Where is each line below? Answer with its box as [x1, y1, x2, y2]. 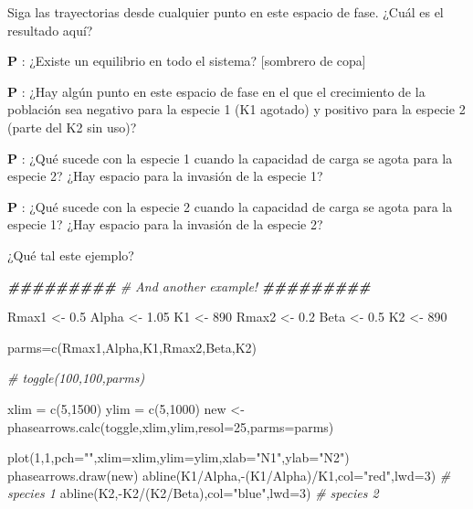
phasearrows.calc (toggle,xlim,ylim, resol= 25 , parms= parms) [7, 417, 334, 436]
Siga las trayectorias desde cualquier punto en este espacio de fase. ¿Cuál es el [7, 3, 444, 21]
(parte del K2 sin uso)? [7, 117, 137, 136]
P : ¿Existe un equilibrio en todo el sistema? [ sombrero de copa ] [7, 51, 366, 70]
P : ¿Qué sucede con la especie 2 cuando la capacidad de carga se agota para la [7, 196, 453, 216]
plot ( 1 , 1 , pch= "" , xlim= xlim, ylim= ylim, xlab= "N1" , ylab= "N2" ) [7, 448, 350, 467]
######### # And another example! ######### [7, 276, 371, 295]
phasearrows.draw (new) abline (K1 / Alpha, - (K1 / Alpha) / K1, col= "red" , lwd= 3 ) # [7, 465, 451, 484]
